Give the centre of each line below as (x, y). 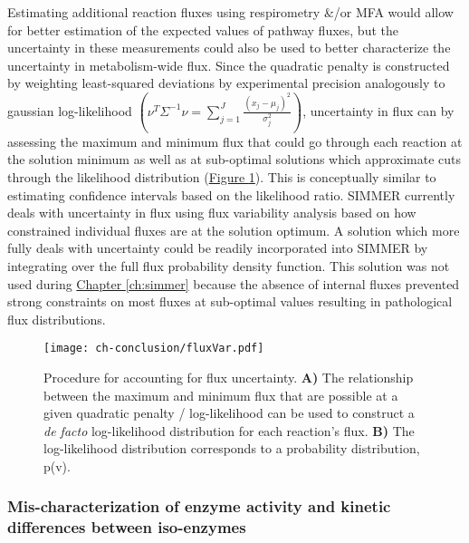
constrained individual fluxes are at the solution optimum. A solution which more (234, 230)
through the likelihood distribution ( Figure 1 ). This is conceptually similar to (222, 176)
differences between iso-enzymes (127, 527)
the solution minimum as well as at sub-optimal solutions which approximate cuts (234, 159)
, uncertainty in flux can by (378, 110)
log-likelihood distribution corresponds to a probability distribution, (232, 448)
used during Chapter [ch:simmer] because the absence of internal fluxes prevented (234, 283)
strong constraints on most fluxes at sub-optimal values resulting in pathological (230, 301)
